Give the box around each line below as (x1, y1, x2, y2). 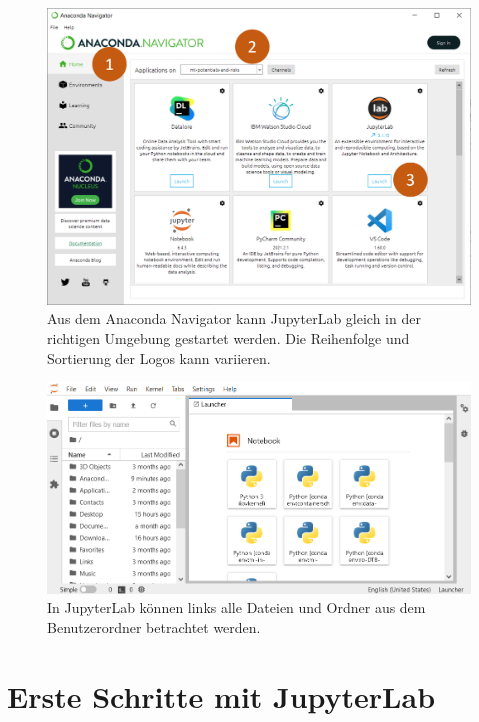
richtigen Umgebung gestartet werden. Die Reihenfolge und (47, 328, 410, 349)
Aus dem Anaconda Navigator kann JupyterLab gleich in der (47, 308, 421, 329)
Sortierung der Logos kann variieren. (47, 347, 271, 368)
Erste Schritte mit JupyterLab (7, 675, 436, 716)
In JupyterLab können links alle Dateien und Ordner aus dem (47, 597, 426, 618)
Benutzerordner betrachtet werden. (47, 616, 261, 637)
